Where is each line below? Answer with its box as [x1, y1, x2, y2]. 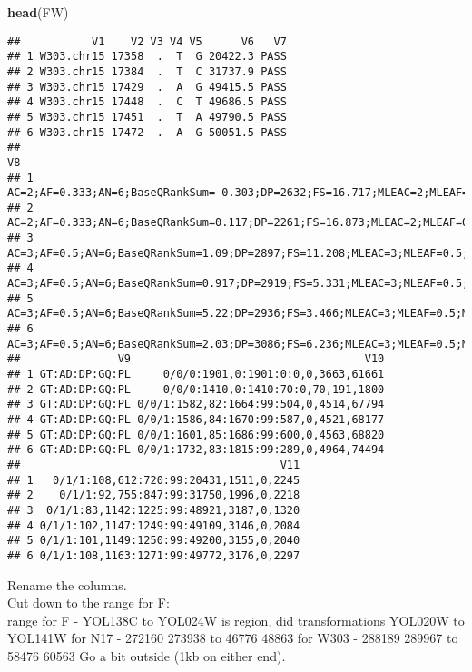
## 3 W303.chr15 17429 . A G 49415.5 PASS [7, 80, 287, 94]
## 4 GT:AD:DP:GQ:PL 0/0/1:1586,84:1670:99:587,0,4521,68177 [7, 413, 385, 426]
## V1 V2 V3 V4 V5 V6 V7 [7, 35, 287, 48]
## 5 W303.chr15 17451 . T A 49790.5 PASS [7, 110, 287, 124]
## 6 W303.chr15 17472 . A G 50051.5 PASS [7, 125, 287, 139]
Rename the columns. [7, 575, 127, 594]
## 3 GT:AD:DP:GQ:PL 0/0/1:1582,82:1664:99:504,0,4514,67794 [7, 398, 385, 411]
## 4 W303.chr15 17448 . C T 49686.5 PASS [7, 95, 287, 109]
